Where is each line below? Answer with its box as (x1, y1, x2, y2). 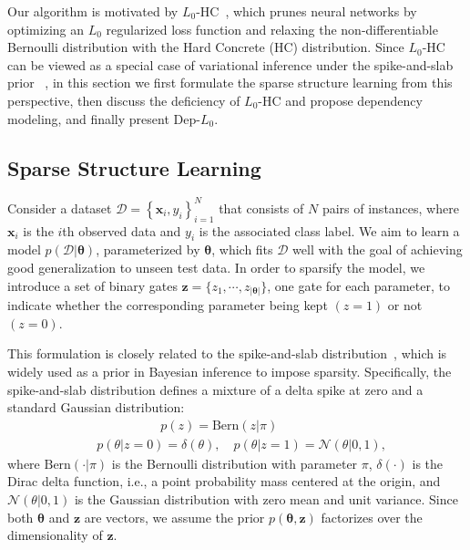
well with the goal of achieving (292, 240, 463, 259)
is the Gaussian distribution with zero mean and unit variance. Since (74, 489, 458, 508)
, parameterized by (96, 240, 200, 259)
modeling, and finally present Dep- (7, 109, 200, 128)
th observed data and (62, 221, 181, 240)
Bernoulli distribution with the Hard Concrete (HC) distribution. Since (7, 37, 404, 57)
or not (387, 296, 423, 315)
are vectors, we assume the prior (84, 507, 265, 526)
